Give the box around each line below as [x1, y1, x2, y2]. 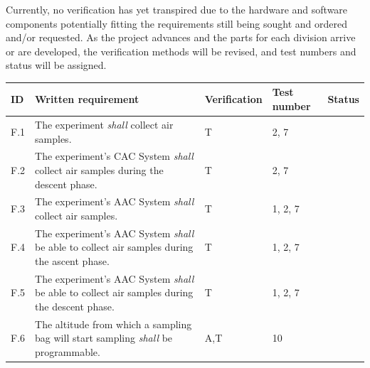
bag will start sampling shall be [35, 330, 173, 345]
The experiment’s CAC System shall [35, 148, 194, 163]
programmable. [35, 345, 100, 359]
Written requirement [35, 92, 139, 107]
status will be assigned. [6, 58, 107, 72]
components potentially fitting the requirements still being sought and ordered [6, 16, 348, 31]
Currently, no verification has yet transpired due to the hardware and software [6, 2, 348, 16]
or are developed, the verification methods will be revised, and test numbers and [6, 43, 356, 58]
